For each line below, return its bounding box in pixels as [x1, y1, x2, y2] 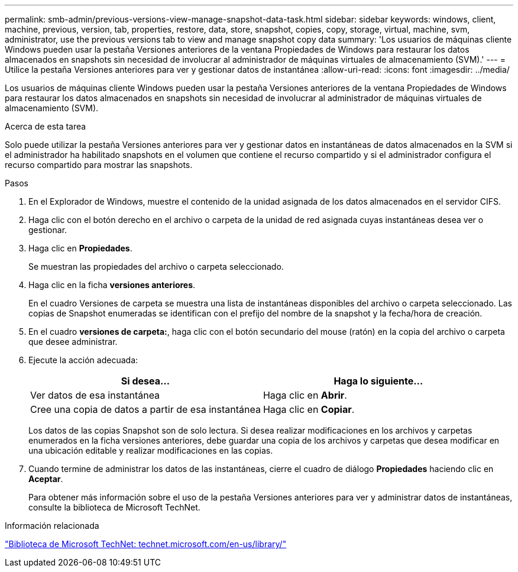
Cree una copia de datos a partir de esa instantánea [30, 403, 261, 415]
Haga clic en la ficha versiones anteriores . [28, 280, 196, 290]
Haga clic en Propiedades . [28, 243, 132, 253]
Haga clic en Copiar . [263, 403, 355, 415]
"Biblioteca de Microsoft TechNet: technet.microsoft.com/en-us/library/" [5, 539, 287, 549]
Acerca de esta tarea [5, 121, 86, 131]
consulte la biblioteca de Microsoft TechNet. [28, 502, 200, 512]
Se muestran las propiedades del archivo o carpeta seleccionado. [28, 261, 284, 272]
